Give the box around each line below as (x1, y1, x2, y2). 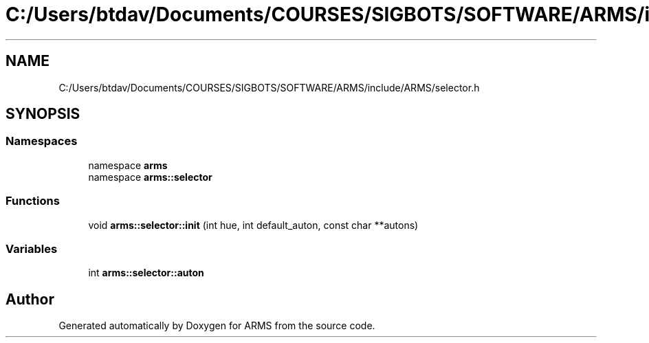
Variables (5, 241, 58, 256)
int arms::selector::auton (88, 267, 204, 279)
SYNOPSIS (5, 105, 80, 123)
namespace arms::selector (88, 170, 212, 183)
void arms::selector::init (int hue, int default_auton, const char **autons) (88, 219, 419, 231)
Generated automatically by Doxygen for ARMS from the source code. (58, 320, 375, 332)
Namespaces (5, 134, 78, 148)
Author (5, 290, 54, 308)
